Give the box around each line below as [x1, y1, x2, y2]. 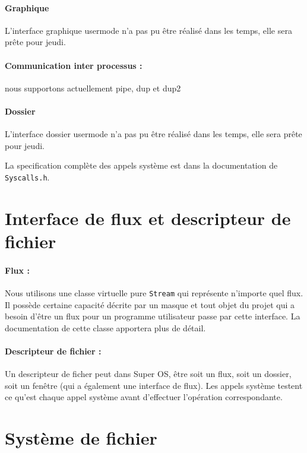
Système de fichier [5, 426, 157, 450]
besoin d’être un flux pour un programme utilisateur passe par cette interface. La [5, 310, 300, 322]
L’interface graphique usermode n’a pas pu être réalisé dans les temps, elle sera [5, 24, 292, 36]
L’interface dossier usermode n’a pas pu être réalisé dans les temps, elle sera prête [5, 128, 302, 140]
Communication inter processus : [5, 59, 143, 71]
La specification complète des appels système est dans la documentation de [5, 159, 278, 172]
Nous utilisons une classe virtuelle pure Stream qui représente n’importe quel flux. [5, 286, 303, 299]
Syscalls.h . [5, 170, 50, 183]
